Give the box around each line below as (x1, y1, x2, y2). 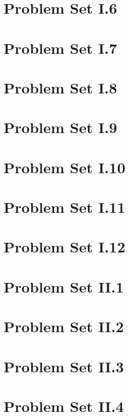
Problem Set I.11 (4, 197, 125, 217)
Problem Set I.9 (4, 117, 117, 138)
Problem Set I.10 (4, 156, 125, 177)
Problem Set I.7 (4, 37, 117, 58)
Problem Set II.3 (4, 356, 124, 376)
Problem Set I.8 (4, 77, 117, 98)
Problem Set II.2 (4, 316, 124, 337)
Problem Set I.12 (4, 236, 125, 257)
